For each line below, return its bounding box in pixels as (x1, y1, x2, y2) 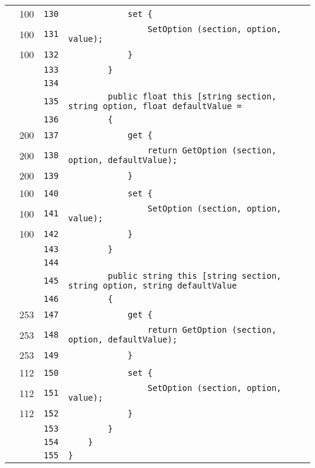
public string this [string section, (108, 271, 282, 281)
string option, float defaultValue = (68, 101, 242, 111)
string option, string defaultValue (68, 281, 237, 290)
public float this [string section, (108, 92, 277, 101)
